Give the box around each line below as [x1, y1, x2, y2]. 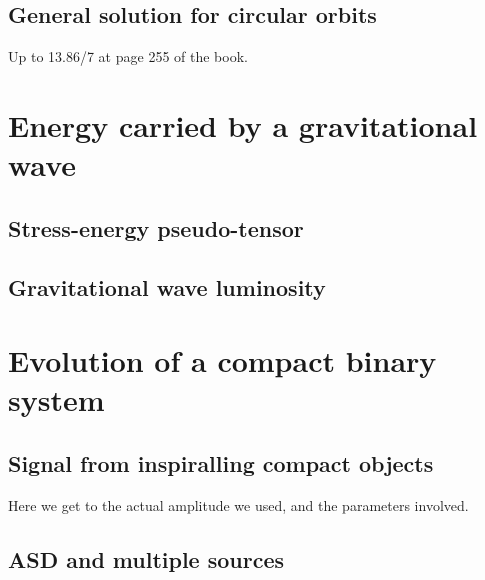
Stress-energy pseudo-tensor [8, 212, 304, 243]
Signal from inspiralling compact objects [8, 447, 434, 478]
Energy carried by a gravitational [8, 104, 478, 145]
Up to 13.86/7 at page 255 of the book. [8, 46, 248, 67]
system [8, 379, 105, 420]
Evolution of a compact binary [8, 340, 437, 381]
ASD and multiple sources [8, 543, 285, 574]
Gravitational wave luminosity [8, 271, 326, 302]
